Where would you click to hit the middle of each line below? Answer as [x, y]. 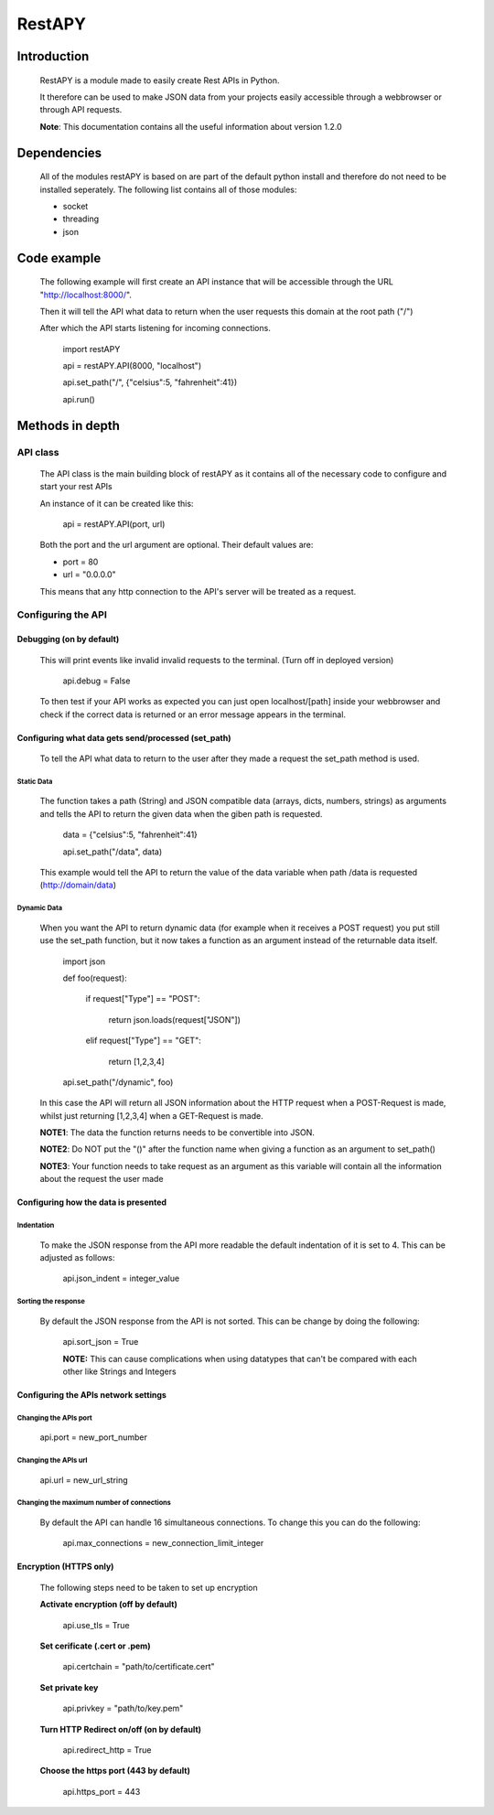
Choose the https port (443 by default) [115, 1771]
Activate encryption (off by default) [109, 1605]
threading [81, 219]
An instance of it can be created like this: [117, 503]
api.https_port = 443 [102, 1791]
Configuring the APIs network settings [91, 1394]
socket [75, 206]
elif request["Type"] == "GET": [143, 1041]
